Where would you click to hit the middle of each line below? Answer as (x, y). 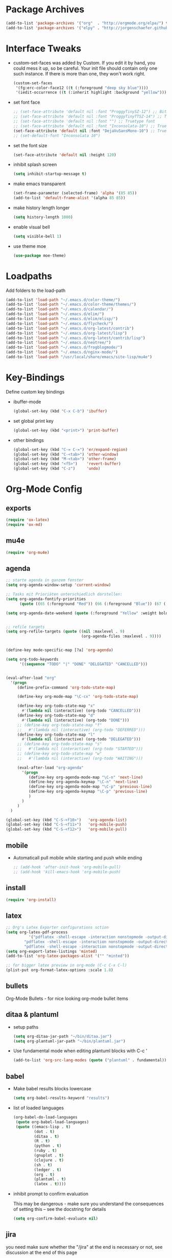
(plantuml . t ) (50, 1179)
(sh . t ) (43, 1165)
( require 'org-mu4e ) (28, 553)
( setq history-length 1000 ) (43, 217)
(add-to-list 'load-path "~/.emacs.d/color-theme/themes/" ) (71, 304)
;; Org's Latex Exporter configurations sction (57, 928)
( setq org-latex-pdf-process (37, 932)
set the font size (30, 145)
